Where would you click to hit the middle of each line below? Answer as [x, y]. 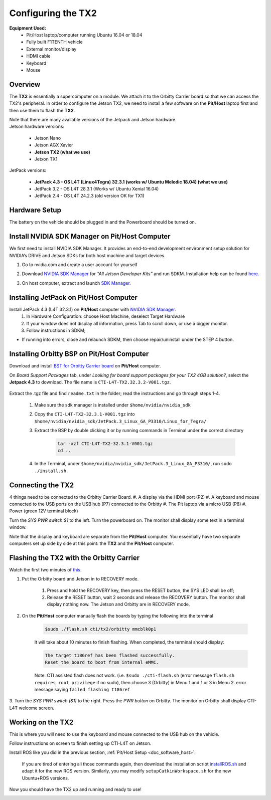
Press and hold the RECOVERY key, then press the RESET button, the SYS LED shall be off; [141, 590]
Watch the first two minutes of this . [45, 569]
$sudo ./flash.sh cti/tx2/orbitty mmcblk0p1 [101, 629]
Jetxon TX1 [46, 159]
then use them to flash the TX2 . [42, 110]
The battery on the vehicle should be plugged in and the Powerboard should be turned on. [103, 222]
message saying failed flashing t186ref [82, 689]
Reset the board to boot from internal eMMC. [102, 662]
